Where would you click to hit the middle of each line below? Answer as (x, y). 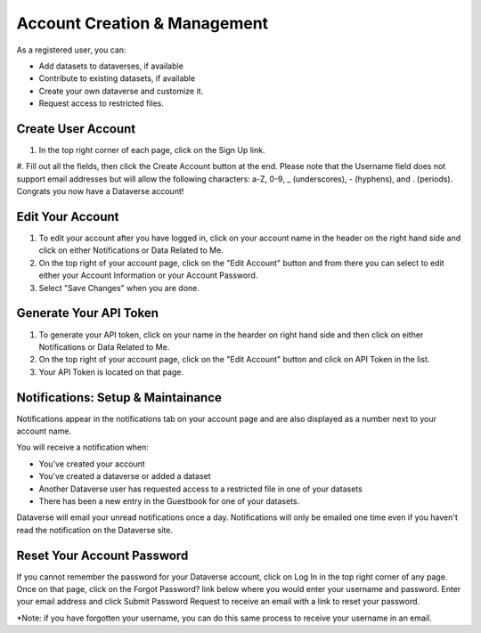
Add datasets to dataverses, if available (111, 66)
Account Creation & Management (143, 23)
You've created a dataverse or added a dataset (125, 476)
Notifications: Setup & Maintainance (119, 398)
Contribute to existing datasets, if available (117, 78)
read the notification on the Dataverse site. (95, 530)
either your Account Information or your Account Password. (148, 275)
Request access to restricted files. (102, 103)
